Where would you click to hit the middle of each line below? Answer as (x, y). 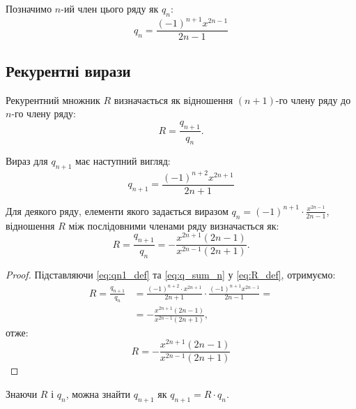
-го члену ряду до (313, 99)
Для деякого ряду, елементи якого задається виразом (117, 210)
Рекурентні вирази (68, 70)
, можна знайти (98, 393)
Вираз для (27, 161)
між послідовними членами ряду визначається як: (174, 225)
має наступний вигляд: (123, 161)
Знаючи (22, 393)
